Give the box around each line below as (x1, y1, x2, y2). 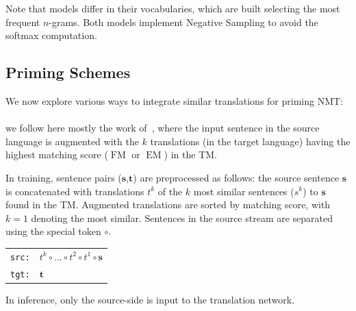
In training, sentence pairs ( (5, 170, 122, 184)
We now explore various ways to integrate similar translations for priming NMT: (5, 93, 343, 108)
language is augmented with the (5, 134, 139, 148)
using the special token (5, 224, 101, 238)
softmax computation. (5, 28, 97, 42)
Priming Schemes (5, 62, 131, 83)
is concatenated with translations (5, 184, 144, 198)
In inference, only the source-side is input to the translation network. (5, 292, 295, 306)
